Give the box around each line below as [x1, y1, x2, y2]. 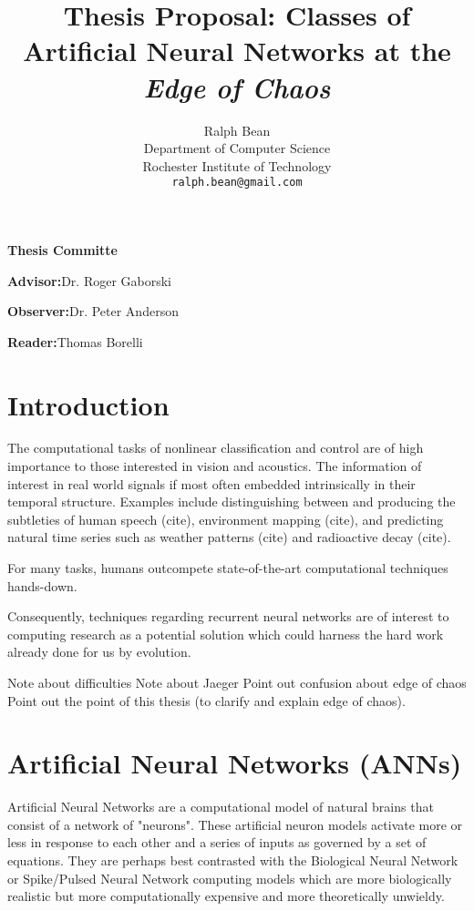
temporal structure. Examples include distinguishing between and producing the [7, 492, 456, 511]
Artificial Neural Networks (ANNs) [7, 744, 462, 782]
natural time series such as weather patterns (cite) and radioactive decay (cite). [7, 527, 451, 547]
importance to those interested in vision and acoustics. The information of [7, 456, 422, 476]
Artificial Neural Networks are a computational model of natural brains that [7, 797, 434, 816]
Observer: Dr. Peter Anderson [7, 302, 179, 321]
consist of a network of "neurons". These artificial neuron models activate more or [7, 814, 463, 834]
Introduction [7, 385, 170, 423]
